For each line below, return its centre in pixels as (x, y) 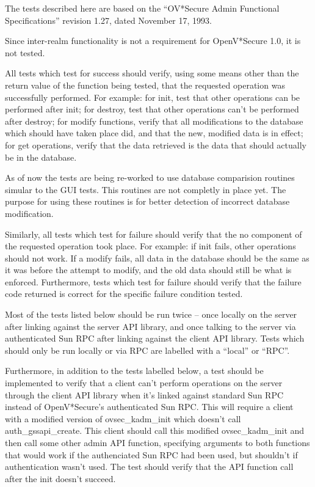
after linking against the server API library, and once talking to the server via (150, 326)
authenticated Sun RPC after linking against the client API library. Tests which (155, 338)
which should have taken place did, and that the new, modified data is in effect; (154, 133)
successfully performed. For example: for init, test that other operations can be (153, 97)
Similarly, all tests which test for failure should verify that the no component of (154, 234)
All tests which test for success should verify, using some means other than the (152, 73)
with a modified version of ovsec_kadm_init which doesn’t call (123, 418)
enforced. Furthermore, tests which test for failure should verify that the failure (153, 281)
